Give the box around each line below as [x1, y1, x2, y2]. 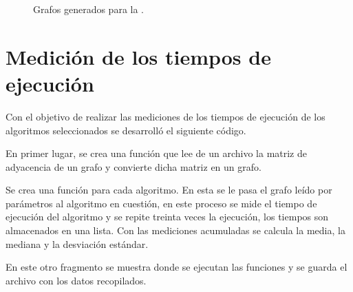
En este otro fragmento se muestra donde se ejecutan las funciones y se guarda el [6, 260, 347, 274]
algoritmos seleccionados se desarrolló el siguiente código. [6, 123, 246, 137]
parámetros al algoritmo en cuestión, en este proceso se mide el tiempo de [6, 196, 317, 210]
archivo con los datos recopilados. [6, 273, 147, 287]
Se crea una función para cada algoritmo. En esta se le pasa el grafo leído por [6, 182, 332, 197]
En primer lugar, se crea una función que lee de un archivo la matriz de [6, 146, 308, 160]
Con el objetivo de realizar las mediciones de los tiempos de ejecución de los [6, 109, 325, 123]
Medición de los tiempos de [6, 42, 271, 70]
